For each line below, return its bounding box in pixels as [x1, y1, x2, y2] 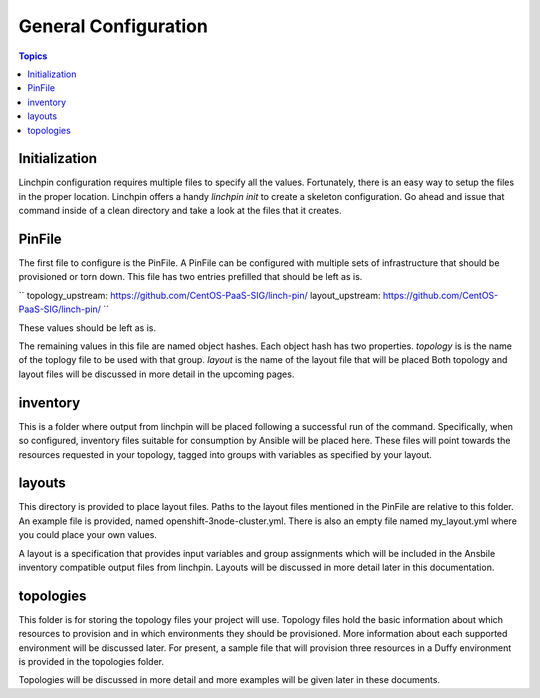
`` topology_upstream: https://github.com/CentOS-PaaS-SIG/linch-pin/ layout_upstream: [18, 289, 381, 301]
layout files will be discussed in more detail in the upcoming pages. [18, 368, 295, 380]
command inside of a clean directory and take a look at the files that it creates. [18, 205, 342, 217]
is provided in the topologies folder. [18, 656, 165, 668]
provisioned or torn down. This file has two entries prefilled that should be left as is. [18, 271, 363, 283]
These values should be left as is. [18, 321, 157, 334]
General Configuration [18, 15, 209, 37]
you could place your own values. [18, 529, 157, 541]
